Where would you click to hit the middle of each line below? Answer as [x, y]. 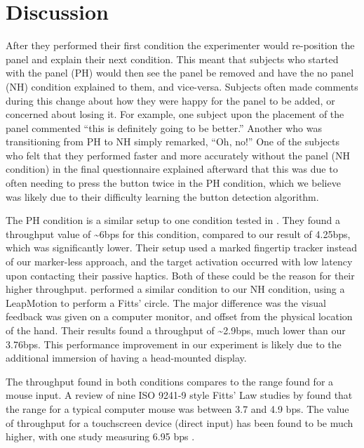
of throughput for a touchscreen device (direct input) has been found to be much [180, 422]
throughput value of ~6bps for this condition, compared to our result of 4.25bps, [178, 233]
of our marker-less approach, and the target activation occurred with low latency [179, 262]
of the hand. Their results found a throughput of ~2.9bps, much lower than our [176, 330]
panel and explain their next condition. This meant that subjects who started [172, 59]
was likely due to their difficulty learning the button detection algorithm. [162, 196]
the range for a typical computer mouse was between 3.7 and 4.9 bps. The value [177, 408]
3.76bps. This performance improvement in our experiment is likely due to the [174, 344]
